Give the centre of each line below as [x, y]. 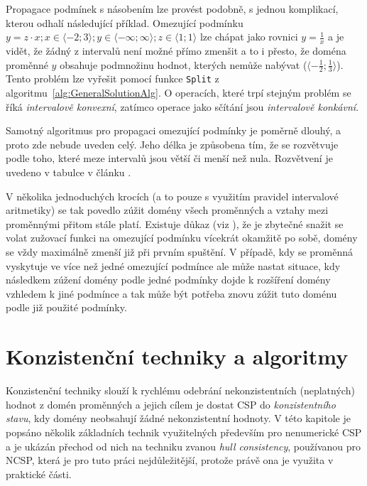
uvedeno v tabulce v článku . [69, 172]
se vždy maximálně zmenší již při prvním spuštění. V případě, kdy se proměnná [179, 252]
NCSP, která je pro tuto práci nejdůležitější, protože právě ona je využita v [170, 460]
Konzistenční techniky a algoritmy [177, 356]
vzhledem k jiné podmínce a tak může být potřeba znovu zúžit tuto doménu [171, 293]
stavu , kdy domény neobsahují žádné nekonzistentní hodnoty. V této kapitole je [178, 418]
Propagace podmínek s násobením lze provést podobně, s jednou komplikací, [172, 9]
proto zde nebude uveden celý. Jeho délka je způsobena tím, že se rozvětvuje [172, 144]
